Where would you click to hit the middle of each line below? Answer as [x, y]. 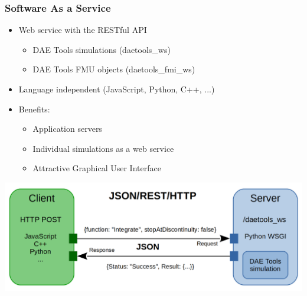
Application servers [67, 129]
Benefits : [34, 109]
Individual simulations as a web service [103, 148]
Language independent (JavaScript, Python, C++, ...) [117, 89]
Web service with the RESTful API [83, 30]
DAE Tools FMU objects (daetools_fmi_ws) [114, 69]
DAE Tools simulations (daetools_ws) [102, 49]
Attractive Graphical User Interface [97, 168]
